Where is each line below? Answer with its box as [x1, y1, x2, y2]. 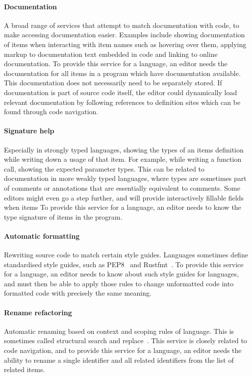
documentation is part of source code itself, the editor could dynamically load [4, 87, 237, 97]
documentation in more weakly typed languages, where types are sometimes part [4, 173, 247, 183]
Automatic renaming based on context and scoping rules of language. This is [4, 326, 234, 336]
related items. [4, 364, 45, 375]
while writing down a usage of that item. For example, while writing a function [4, 154, 242, 164]
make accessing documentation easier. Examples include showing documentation [4, 29, 245, 40]
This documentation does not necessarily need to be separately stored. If [4, 77, 222, 88]
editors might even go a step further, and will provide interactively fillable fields [4, 192, 244, 202]
